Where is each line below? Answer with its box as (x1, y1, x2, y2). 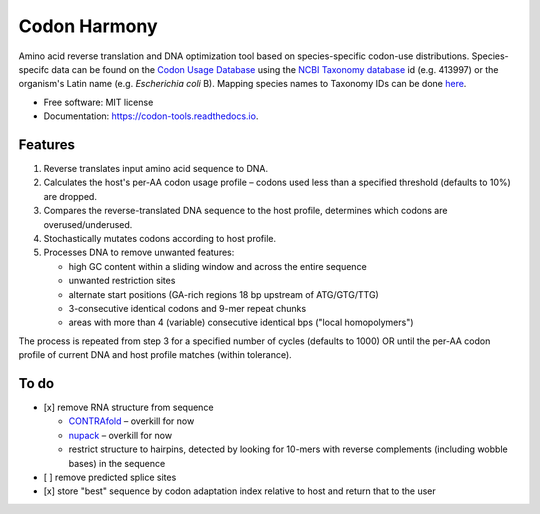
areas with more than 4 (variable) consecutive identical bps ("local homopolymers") (68, 316, 414, 329)
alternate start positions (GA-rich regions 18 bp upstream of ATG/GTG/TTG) (68, 288, 379, 300)
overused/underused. (43, 218, 133, 230)
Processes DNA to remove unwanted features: (43, 246, 235, 259)
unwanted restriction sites (68, 275, 176, 287)
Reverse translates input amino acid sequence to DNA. (43, 163, 269, 175)
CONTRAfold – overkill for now (68, 415, 195, 427)
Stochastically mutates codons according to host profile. (43, 232, 277, 244)
